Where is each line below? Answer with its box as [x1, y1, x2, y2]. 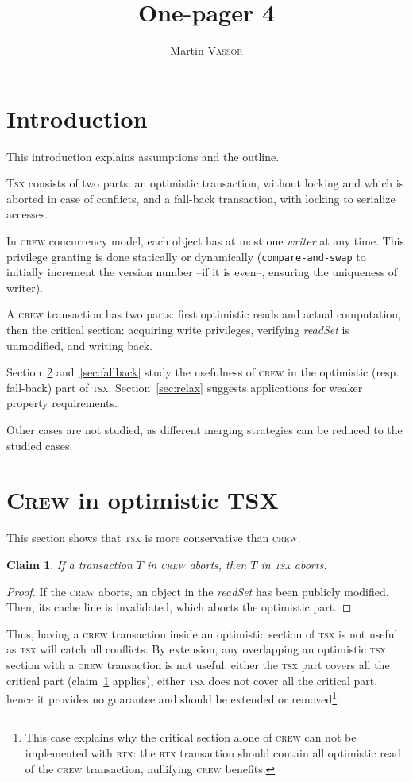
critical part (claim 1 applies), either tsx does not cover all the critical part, [6, 672, 378, 688]
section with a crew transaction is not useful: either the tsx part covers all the [6, 656, 390, 672]
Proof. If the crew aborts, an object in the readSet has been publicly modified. [6, 583, 389, 599]
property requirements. [6, 395, 118, 411]
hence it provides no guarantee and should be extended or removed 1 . [6, 688, 340, 707]
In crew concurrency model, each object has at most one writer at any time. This [6, 233, 404, 249]
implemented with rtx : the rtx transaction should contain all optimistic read [25, 744, 401, 761]
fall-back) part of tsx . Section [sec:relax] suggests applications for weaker [6, 379, 363, 395]
